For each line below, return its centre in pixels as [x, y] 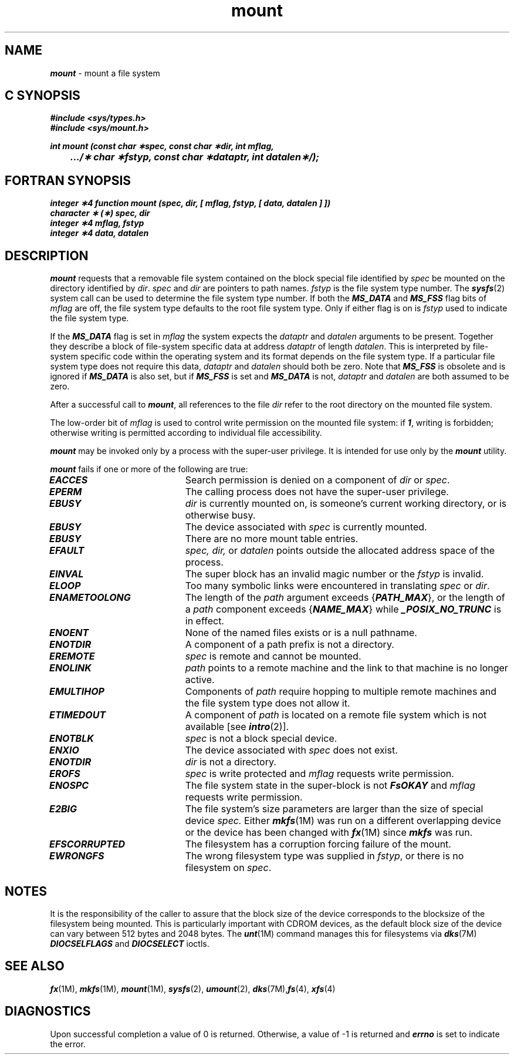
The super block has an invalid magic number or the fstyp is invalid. [334, 574]
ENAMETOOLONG [90, 598]
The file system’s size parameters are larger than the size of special [334, 809]
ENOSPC [69, 786]
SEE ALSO [35, 966]
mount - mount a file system [105, 73]
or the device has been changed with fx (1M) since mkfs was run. [329, 833]
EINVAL [67, 574]
